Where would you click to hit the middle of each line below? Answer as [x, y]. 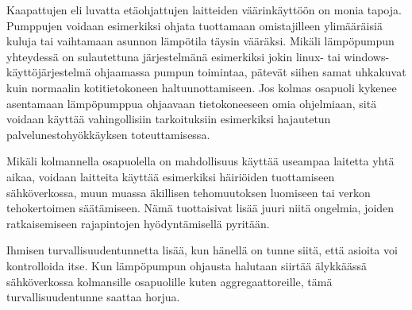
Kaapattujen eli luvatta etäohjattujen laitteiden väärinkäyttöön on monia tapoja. [204, 10]
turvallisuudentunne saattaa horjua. [93, 297]
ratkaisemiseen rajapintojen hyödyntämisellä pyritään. [138, 223]
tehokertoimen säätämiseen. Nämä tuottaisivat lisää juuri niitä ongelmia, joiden [200, 208]
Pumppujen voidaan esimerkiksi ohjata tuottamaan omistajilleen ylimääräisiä [194, 25]
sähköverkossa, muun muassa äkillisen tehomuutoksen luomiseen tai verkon [189, 192]
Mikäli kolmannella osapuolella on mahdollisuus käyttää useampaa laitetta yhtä [200, 161]
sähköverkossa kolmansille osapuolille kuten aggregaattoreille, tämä [169, 281]
